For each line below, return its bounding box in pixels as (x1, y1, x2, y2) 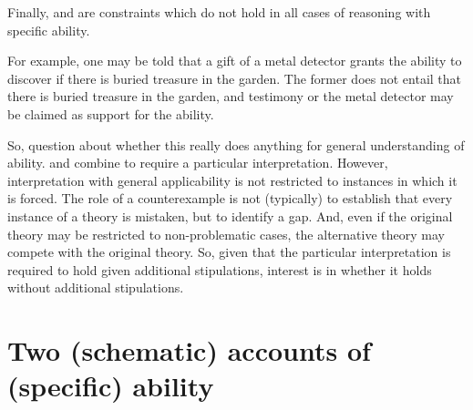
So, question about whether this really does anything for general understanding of (7, 135, 465, 154)
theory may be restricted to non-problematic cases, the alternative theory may (7, 224, 445, 243)
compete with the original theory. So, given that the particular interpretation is (7, 242, 451, 261)
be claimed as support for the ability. (7, 104, 214, 123)
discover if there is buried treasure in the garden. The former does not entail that (7, 68, 462, 87)
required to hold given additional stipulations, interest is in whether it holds (7, 260, 432, 279)
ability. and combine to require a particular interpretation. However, (7, 153, 388, 172)
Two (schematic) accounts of (7, 332, 371, 369)
